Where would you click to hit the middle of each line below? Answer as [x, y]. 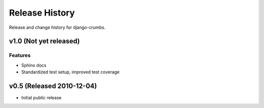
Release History [42, 13]
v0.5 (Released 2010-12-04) [53, 86]
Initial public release [42, 97]
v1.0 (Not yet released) [44, 41]
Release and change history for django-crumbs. [57, 27]
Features [20, 55]
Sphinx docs [34, 65]
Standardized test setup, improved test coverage [70, 72]
